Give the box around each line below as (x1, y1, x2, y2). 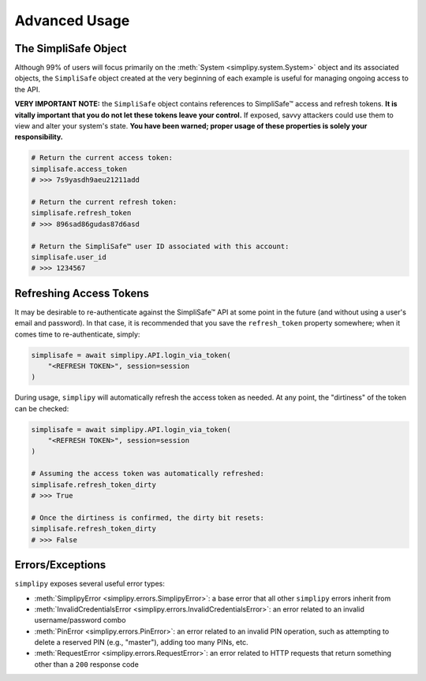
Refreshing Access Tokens (14, 286, 150, 300)
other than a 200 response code (34, 659, 140, 669)
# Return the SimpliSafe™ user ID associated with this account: (31, 241, 290, 251)
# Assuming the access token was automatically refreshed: (31, 469, 264, 478)
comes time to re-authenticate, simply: (14, 329, 140, 339)
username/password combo (34, 616, 126, 625)
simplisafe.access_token (31, 164, 128, 173)
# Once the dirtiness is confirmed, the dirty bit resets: (31, 513, 264, 522)
